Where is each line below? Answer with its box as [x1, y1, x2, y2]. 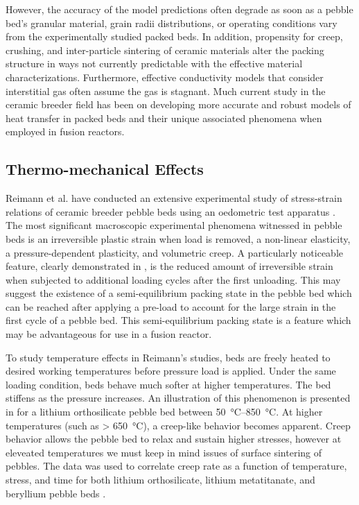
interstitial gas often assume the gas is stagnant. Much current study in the [6, 83, 326, 98]
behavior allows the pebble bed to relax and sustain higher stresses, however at [6, 431, 342, 446]
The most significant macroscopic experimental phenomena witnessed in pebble [6, 218, 342, 232]
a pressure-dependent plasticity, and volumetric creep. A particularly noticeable [6, 245, 343, 259]
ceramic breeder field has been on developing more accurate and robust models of [6, 97, 351, 112]
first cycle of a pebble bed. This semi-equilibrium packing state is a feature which [6, 313, 351, 327]
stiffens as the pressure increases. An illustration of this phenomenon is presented [6, 391, 351, 405]
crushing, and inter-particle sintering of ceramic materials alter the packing [6, 42, 324, 57]
